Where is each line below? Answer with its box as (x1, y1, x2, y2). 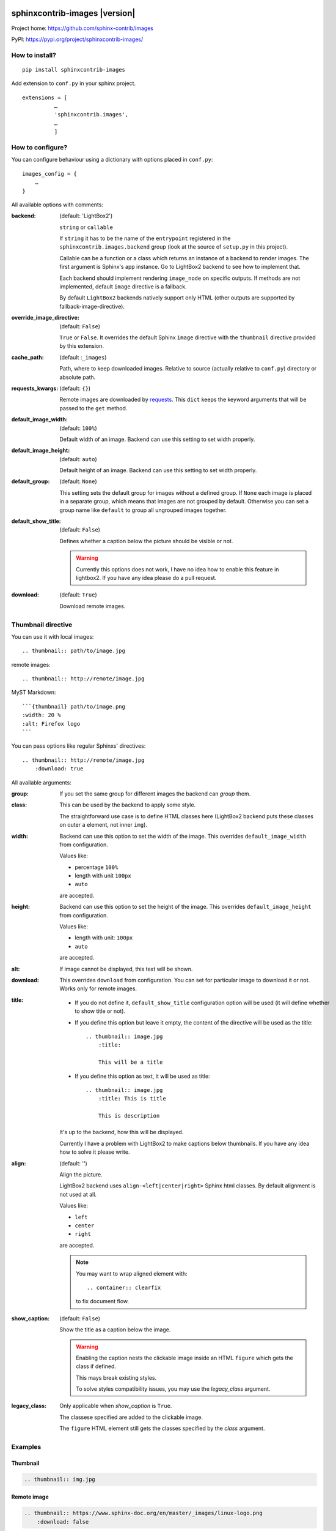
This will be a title (98, 1059, 163, 1066)
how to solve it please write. (59, 1148, 130, 1156)
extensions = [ (22, 94, 68, 101)
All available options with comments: (11, 201, 104, 208)
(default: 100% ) (59, 424, 97, 432)
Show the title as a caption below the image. (59, 1326, 171, 1333)
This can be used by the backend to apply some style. (59, 801, 196, 808)
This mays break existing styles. (76, 1374, 157, 1381)
